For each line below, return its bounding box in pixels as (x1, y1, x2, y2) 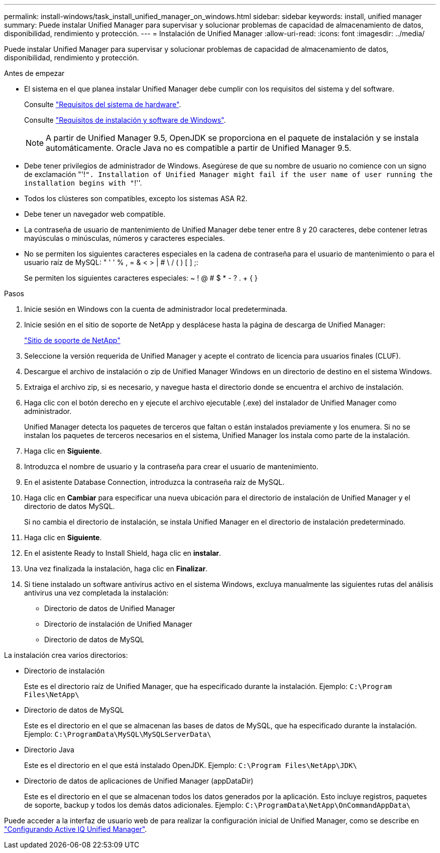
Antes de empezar (4, 69, 65, 77)
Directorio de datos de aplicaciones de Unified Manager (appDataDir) (24, 777, 254, 785)
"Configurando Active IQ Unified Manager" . (4, 825, 147, 833)
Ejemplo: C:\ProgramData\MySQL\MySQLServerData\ (24, 730, 211, 738)
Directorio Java (24, 745, 74, 754)
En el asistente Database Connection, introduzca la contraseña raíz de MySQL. (24, 478, 285, 486)
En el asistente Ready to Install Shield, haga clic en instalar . (24, 549, 222, 557)
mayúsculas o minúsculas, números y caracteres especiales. (24, 234, 225, 242)
